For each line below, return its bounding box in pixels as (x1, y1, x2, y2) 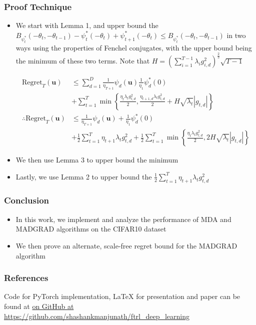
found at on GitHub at (4, 300, 74, 311)
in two (226, 29, 246, 40)
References (4, 271, 48, 284)
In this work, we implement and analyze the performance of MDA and (15, 213, 231, 224)
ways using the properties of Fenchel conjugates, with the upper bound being (15, 42, 252, 52)
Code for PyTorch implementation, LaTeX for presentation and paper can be (4, 291, 240, 301)
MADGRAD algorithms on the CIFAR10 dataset (15, 223, 166, 234)
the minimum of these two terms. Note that (15, 55, 150, 66)
